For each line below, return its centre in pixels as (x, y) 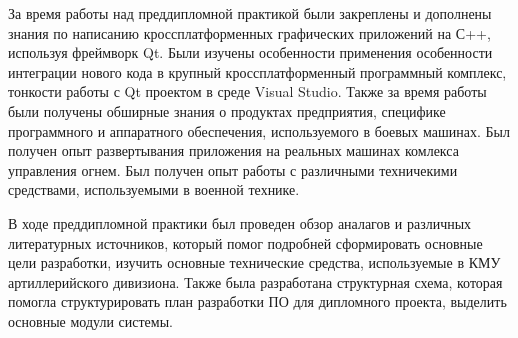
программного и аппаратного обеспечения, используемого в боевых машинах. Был (259, 130)
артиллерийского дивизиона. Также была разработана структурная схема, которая (255, 281)
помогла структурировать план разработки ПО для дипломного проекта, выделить (257, 301)
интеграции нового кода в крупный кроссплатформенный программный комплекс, (257, 71)
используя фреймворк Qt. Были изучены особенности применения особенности (250, 52)
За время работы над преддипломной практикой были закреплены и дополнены (250, 13)
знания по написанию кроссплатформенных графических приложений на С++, (249, 32)
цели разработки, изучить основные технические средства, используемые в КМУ (254, 262)
